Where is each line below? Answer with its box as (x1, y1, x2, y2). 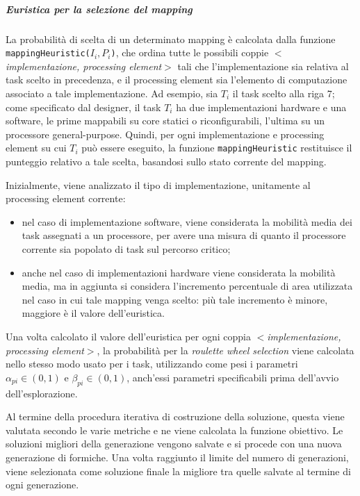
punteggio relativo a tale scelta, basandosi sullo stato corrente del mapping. (6, 154, 327, 169)
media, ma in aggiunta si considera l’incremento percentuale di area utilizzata (22, 279, 353, 293)
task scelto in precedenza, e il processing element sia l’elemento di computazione (6, 72, 347, 87)
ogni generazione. (6, 477, 79, 492)
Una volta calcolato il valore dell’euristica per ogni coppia (6, 329, 251, 343)
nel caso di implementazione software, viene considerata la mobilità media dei (22, 214, 352, 229)
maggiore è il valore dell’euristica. (22, 306, 165, 320)
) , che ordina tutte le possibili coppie (111, 45, 269, 60)
